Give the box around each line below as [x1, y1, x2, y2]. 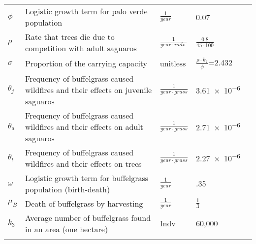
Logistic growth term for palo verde [25, 5, 148, 17]
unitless [160, 57, 186, 69]
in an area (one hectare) [25, 223, 108, 235]
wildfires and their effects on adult [25, 121, 143, 132]
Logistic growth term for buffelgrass [25, 172, 149, 183]
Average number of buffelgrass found [25, 212, 151, 223]
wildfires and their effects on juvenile [25, 84, 152, 95]
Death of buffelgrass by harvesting [25, 197, 143, 209]
